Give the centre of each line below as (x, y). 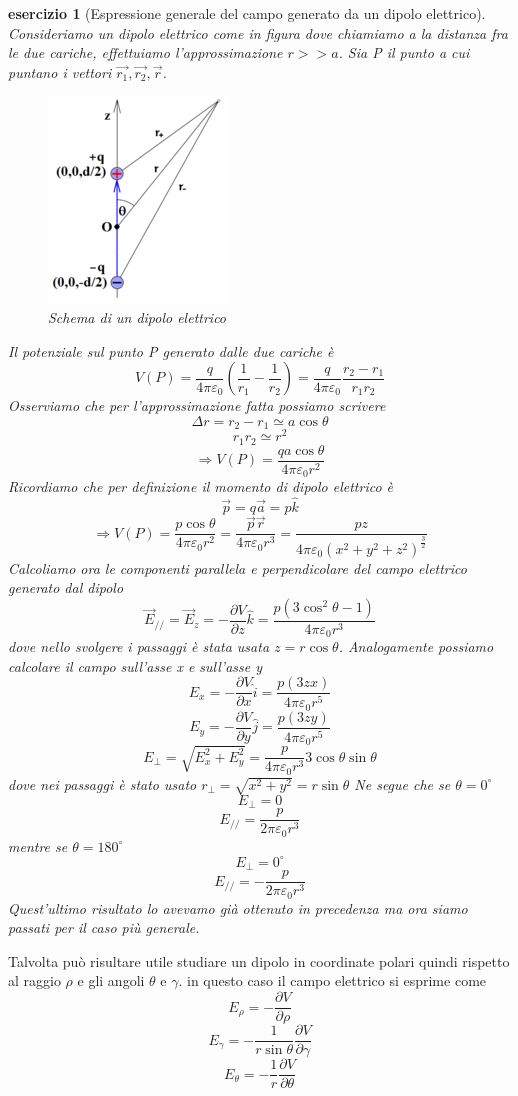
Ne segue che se (402, 783)
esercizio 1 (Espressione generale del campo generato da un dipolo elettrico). (247, 13)
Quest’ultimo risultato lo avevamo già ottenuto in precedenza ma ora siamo (238, 907)
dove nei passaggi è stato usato (102, 783)
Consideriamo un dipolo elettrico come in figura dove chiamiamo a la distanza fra (258, 32)
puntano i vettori (60, 71)
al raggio (34, 980)
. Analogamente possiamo (416, 646)
